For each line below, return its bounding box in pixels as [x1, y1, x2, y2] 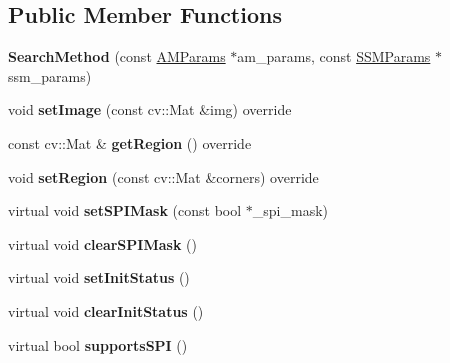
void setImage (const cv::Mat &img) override [8, 99, 292, 120]
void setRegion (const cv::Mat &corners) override [8, 166, 319, 187]
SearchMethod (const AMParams [8, 46, 226, 67]
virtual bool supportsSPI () [8, 334, 188, 355]
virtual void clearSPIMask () [8, 233, 197, 254]
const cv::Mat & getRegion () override [8, 132, 252, 153]
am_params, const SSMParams [237, 46, 431, 67]
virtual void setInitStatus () [8, 267, 190, 288]
